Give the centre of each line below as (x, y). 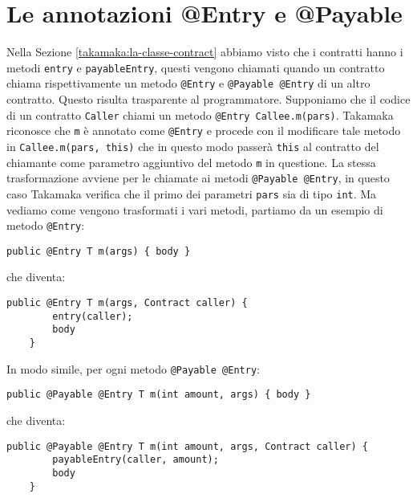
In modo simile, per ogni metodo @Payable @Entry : (133, 368)
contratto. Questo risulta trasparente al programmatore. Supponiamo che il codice (208, 99)
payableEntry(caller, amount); (136, 460)
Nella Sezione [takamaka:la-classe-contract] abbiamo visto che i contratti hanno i (205, 52)
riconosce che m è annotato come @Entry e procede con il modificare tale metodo (204, 131)
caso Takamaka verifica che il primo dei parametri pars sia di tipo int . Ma (192, 193)
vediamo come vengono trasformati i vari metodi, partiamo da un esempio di (195, 209)
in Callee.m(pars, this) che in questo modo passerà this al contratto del (193, 146)
